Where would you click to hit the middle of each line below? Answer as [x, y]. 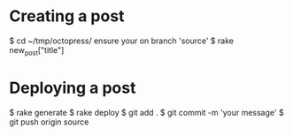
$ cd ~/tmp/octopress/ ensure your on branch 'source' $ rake [122, 41]
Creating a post [67, 16]
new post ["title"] [37, 51]
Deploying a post [73, 88]
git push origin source [49, 122]
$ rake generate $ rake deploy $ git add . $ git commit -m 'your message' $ [147, 112]
